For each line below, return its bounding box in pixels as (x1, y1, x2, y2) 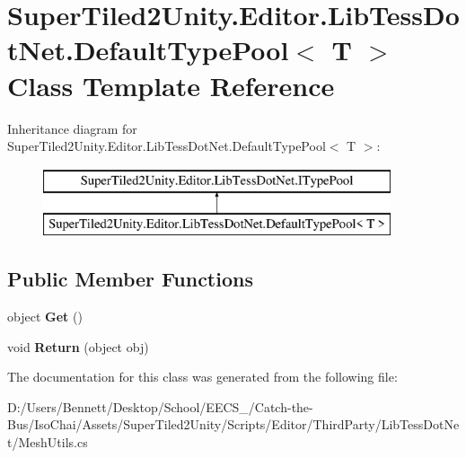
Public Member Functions (7, 265, 253, 293)
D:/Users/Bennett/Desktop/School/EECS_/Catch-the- (7, 397, 313, 416)
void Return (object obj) (7, 337, 149, 356)
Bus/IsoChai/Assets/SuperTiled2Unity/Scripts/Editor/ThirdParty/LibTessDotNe (7, 415, 460, 434)
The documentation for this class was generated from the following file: (7, 367, 398, 386)
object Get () (7, 307, 83, 326)
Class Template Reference (7, 66, 335, 103)
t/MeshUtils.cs (7, 433, 88, 452)
